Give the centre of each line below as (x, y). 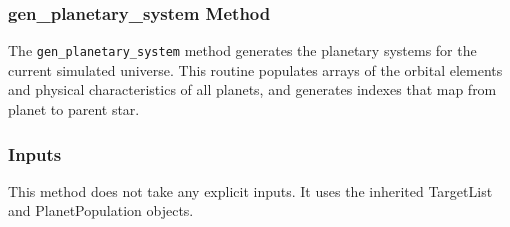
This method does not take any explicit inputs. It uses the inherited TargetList (250, 190)
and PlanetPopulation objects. (101, 210)
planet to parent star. (74, 109)
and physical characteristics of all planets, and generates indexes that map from (252, 89)
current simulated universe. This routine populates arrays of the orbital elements (255, 69)
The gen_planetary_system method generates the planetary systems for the (242, 50)
